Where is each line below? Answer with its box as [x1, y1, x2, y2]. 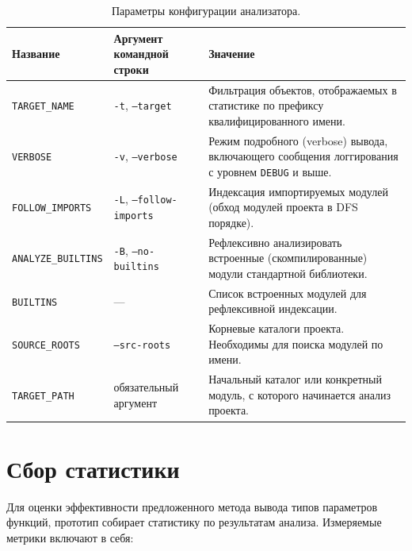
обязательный [113, 379, 179, 395]
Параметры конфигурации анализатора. [111, 2, 301, 18]
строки [113, 60, 149, 77]
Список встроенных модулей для [208, 284, 367, 301]
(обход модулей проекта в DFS [208, 198, 358, 215]
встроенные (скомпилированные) [208, 249, 368, 266]
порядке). [208, 214, 254, 230]
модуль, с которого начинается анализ [208, 386, 391, 403]
